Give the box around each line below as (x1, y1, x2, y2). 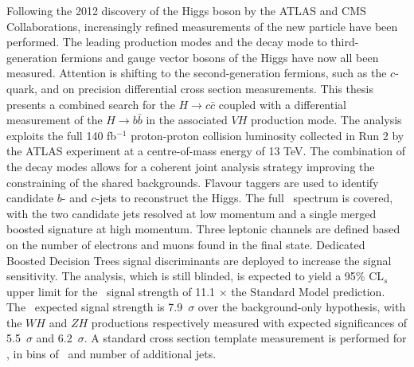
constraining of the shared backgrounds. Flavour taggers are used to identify (6, 174, 379, 190)
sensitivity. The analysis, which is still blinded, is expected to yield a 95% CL (6, 267, 384, 284)
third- (330, 33, 359, 50)
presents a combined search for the (6, 96, 175, 112)
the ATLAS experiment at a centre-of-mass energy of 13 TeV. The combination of (6, 143, 405, 159)
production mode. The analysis (250, 111, 402, 128)
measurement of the (6, 111, 103, 128)
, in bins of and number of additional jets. (6, 346, 217, 362)
